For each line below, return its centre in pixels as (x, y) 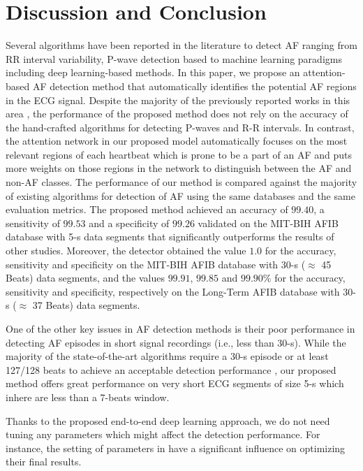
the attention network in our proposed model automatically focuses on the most (177, 141)
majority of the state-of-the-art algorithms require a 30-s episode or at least (167, 356)
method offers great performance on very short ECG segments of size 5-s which (175, 383)
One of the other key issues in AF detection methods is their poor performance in (180, 328)
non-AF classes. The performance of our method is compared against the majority (181, 182)
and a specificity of (129, 223)
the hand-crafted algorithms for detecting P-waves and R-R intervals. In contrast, (180, 127)
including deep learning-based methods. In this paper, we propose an (153, 72)
